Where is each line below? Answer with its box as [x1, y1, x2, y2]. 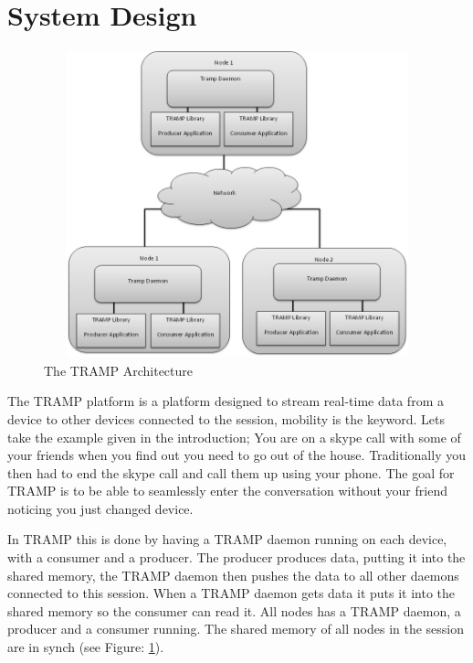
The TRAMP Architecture [44, 360, 194, 380]
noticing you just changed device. [7, 498, 194, 518]
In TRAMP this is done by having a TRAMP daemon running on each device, [7, 529, 447, 549]
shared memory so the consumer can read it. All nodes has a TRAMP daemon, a [7, 601, 461, 620]
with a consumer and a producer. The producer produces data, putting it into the [7, 548, 466, 567]
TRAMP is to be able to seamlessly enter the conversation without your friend [7, 481, 447, 500]
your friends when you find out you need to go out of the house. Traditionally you [7, 445, 466, 465]
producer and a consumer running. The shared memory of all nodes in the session [7, 619, 465, 638]
